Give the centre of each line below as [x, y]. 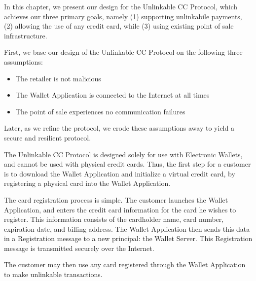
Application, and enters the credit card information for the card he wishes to [120, 209]
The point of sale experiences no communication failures [100, 111]
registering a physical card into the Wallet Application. [87, 183]
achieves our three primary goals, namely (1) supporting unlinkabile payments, [123, 16]
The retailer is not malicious [58, 78]
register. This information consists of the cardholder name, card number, [114, 219]
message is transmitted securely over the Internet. [79, 248]
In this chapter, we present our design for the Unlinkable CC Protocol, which [121, 6]
